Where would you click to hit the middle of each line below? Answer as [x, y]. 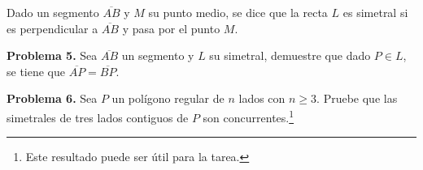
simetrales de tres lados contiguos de [98, 117]
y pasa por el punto [171, 28]
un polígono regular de [168, 98]
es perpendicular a [52, 28]
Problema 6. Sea [52, 98]
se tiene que [36, 71]
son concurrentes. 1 [249, 116]
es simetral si [375, 12]
